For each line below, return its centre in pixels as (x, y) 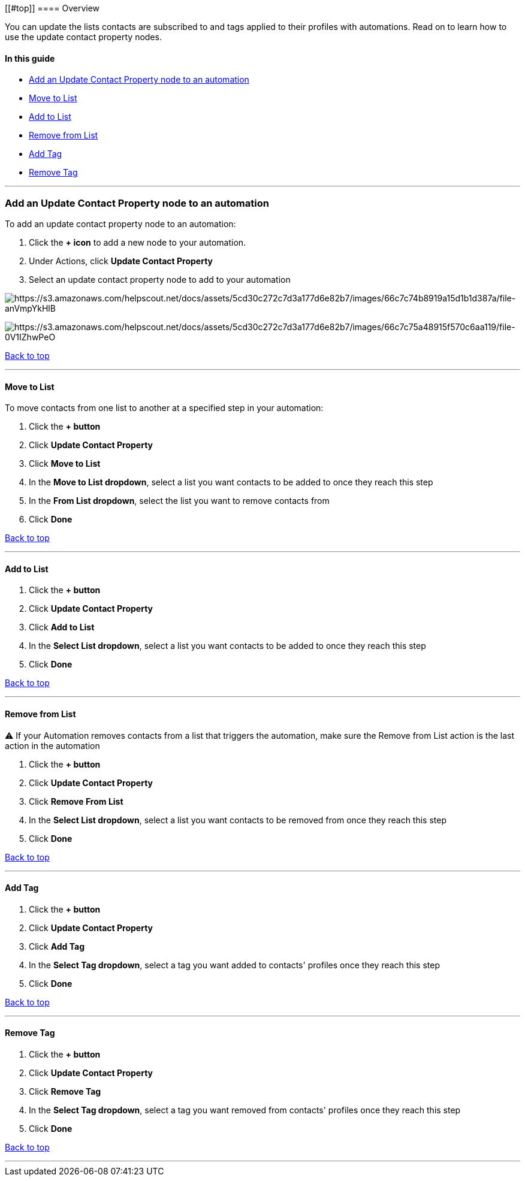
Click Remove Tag (65, 1092)
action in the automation (52, 745)
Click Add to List (62, 627)
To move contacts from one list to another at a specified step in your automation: (164, 408)
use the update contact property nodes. (83, 37)
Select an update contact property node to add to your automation (160, 279)
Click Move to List (65, 464)
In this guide (30, 58)
